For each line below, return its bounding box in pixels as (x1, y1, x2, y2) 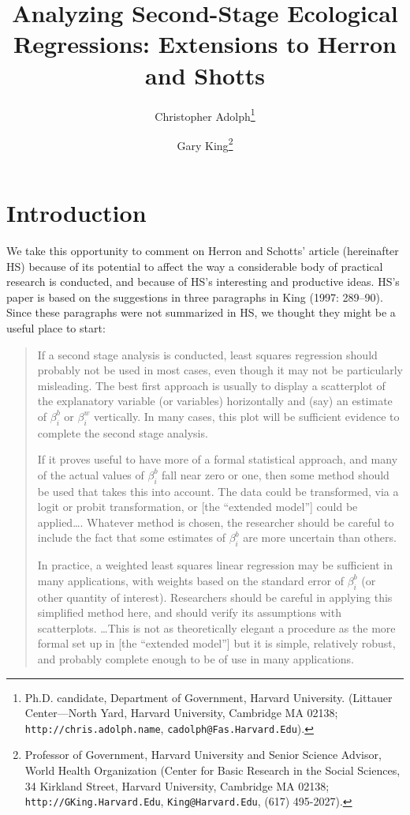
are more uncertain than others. (243, 529, 397, 546)
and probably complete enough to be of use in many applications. (37, 651, 354, 667)
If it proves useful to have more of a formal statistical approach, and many (37, 451, 398, 468)
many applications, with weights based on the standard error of (37, 572, 345, 588)
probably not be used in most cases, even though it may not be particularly (37, 362, 404, 378)
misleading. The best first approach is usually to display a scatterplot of (37, 377, 386, 393)
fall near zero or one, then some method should (162, 466, 389, 483)
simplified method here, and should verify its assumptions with (37, 604, 341, 621)
